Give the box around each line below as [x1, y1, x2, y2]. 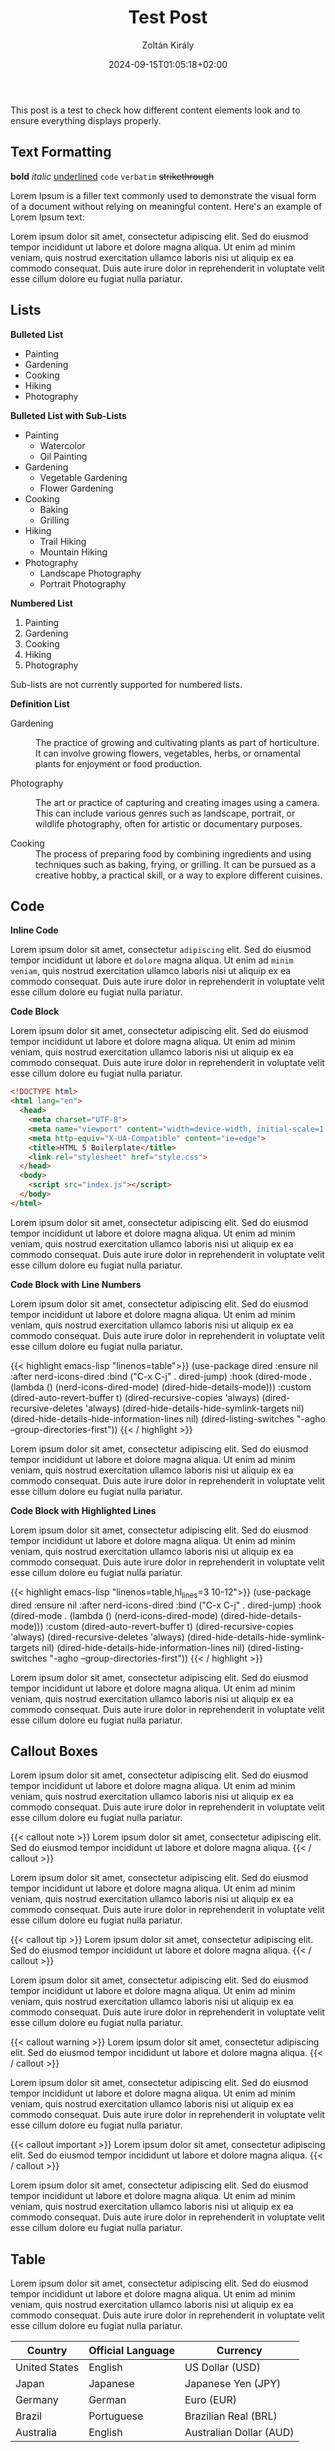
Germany [15, 2393, 59, 2407]
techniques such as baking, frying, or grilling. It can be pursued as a [35, 858, 317, 870]
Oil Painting [39, 450, 88, 462]
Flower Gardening [39, 482, 114, 494]
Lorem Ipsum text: [10, 211, 85, 223]
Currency [216, 2344, 263, 2358]
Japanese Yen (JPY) [184, 2377, 282, 2391]
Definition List [10, 697, 70, 710]
